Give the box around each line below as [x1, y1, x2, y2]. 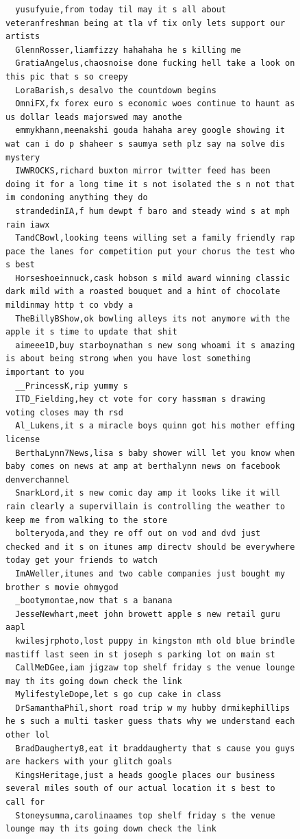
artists [5, 32, 40, 42]
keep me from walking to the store [5, 515, 168, 525]
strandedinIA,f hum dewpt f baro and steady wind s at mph [15, 206, 290, 216]
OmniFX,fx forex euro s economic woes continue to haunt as [15, 99, 295, 109]
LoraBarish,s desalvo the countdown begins [15, 85, 216, 95]
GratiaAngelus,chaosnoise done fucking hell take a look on [15, 58, 295, 69]
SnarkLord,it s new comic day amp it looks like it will [15, 488, 280, 498]
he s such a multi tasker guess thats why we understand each [5, 716, 295, 727]
